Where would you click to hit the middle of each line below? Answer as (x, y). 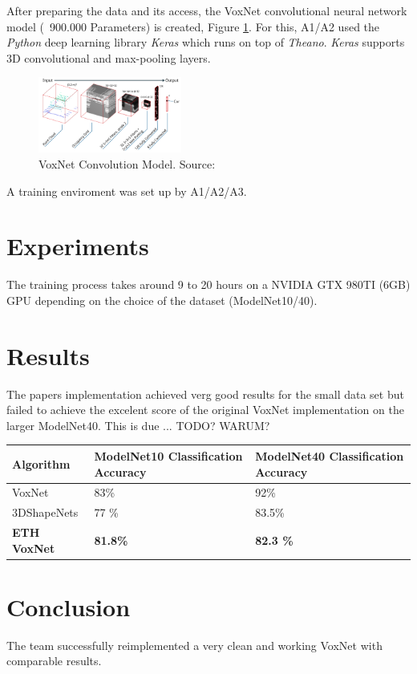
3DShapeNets (45, 512)
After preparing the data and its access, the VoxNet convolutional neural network (207, 10)
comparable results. (54, 661)
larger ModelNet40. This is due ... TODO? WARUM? (138, 425)
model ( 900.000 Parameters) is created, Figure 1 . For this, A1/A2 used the (193, 26)
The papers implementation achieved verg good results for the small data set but (205, 394)
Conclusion (69, 606)
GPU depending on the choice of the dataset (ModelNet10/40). (162, 300)
